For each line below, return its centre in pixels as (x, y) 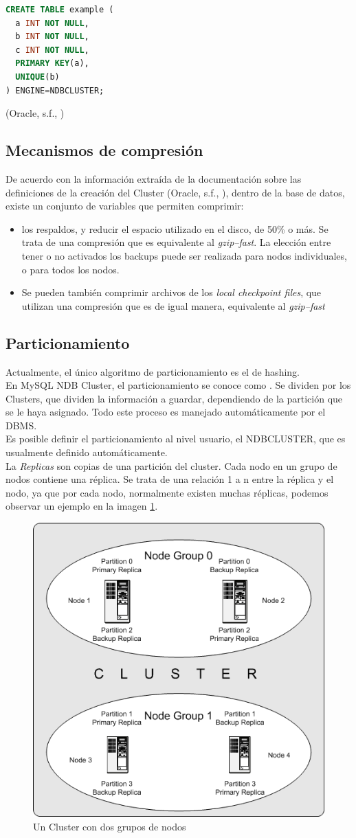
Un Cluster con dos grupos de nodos (110, 826)
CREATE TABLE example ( (60, 10)
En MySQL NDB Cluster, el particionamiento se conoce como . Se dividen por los (178, 385)
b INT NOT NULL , (52, 37)
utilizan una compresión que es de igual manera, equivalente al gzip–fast (173, 305)
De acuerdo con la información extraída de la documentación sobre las (154, 178)
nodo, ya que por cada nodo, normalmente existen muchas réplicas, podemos (167, 492)
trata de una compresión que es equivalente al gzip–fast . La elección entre (176, 242)
